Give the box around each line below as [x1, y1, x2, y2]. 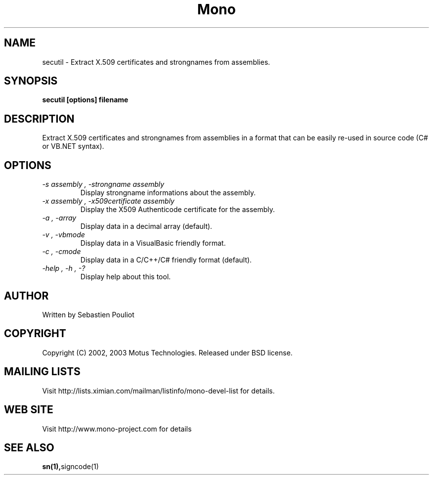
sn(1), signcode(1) [42, 462, 99, 471]
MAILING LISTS [4, 365, 81, 378]
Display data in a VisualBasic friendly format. [80, 239, 226, 248]
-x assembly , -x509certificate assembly [42, 197, 174, 206]
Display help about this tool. [80, 272, 171, 281]
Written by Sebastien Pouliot [42, 310, 134, 319]
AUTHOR [4, 289, 49, 302]
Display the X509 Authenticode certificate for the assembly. [80, 205, 275, 214]
